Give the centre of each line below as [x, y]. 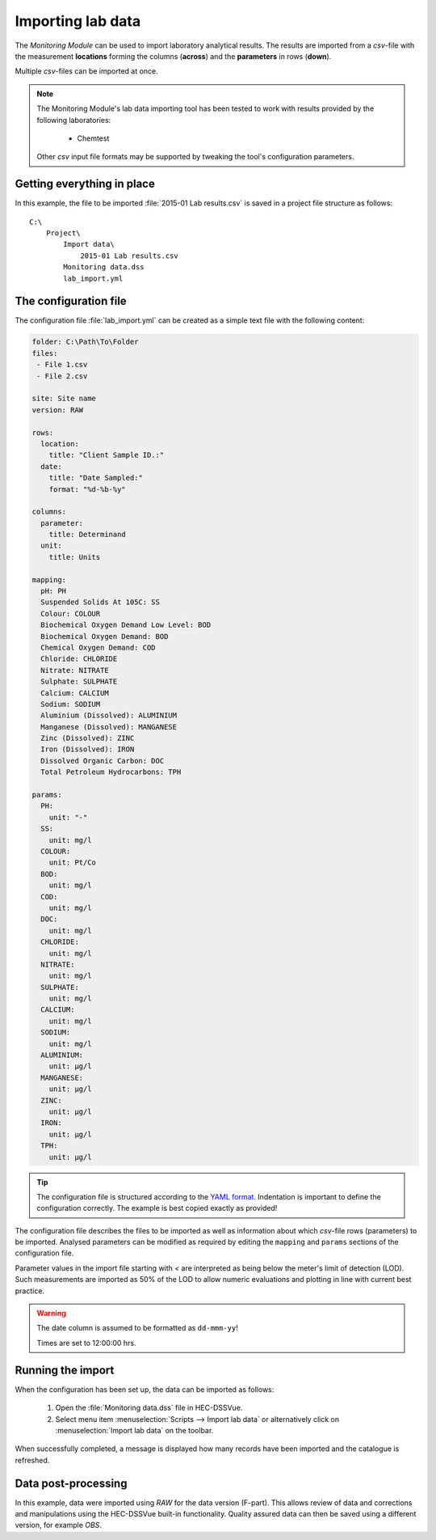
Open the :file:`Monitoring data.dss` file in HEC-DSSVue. [149, 1408]
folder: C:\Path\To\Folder [85, 342]
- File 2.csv [62, 376]
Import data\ [89, 244]
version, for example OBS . [59, 1525]
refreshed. [32, 1460]
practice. [29, 1291]
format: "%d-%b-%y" [88, 489]
